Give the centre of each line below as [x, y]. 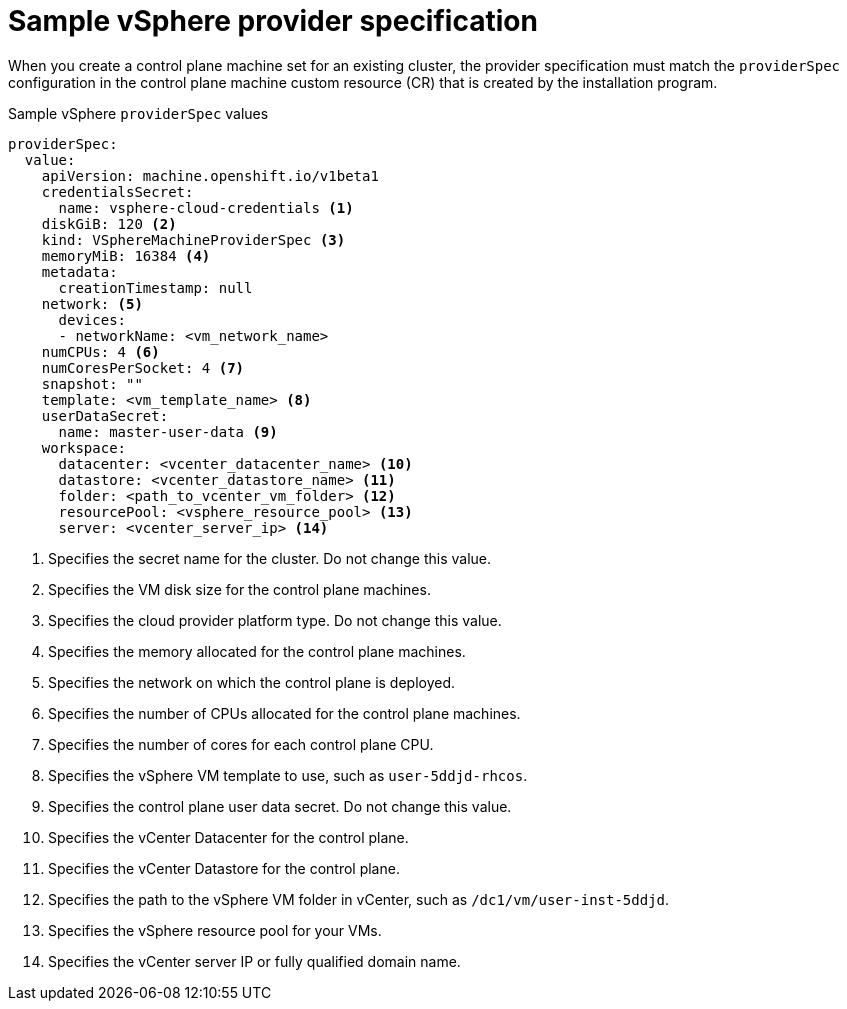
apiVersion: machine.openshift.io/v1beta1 [210, 175]
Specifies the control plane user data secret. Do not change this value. [280, 806]
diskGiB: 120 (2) [109, 223]
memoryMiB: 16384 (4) [126, 255]
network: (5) [92, 303]
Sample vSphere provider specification [273, 21]
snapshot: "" [92, 383]
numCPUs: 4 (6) [100, 351]
